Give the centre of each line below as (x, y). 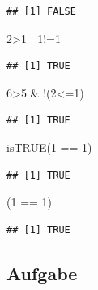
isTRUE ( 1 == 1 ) (49, 147)
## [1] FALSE (41, 11)
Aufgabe (42, 273)
